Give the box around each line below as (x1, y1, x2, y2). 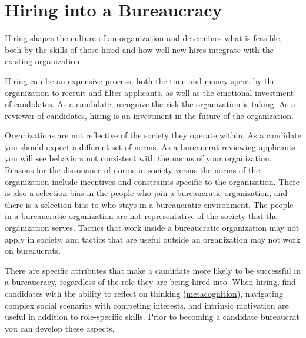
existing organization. (5, 55, 82, 67)
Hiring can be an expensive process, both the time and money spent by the (5, 74, 276, 87)
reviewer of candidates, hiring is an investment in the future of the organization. (5, 109, 294, 121)
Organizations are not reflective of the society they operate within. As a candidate (5, 129, 301, 141)
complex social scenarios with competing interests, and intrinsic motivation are (5, 299, 289, 311)
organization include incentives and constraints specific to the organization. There (5, 175, 300, 187)
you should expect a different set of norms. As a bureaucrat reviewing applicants (5, 140, 295, 153)
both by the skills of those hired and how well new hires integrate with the (5, 43, 274, 55)
